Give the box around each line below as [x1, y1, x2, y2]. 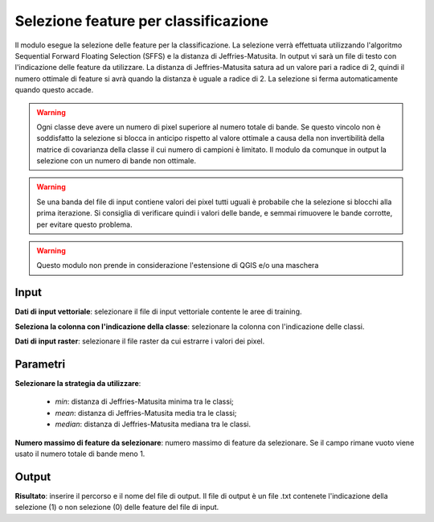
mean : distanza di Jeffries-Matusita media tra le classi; [55, 408, 237, 417]
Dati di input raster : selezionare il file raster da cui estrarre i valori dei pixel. [14, 336, 265, 346]
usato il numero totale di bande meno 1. [14, 449, 145, 458]
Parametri [14, 357, 66, 371]
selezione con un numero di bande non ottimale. [36, 156, 197, 166]
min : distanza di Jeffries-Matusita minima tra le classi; [55, 397, 235, 406]
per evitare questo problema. [36, 220, 133, 229]
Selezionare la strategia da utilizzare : [14, 379, 141, 388]
